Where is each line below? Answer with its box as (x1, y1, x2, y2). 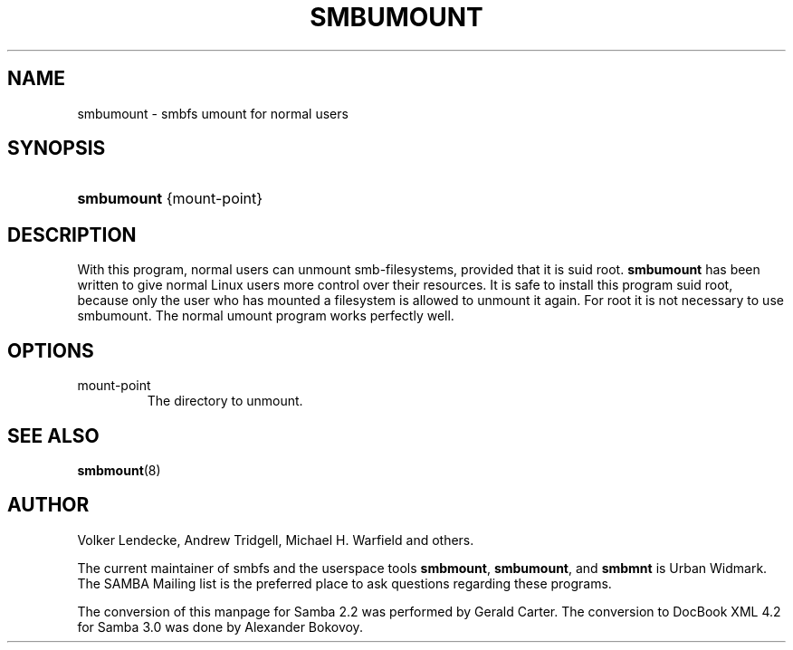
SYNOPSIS (7, 137, 106, 160)
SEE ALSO (7, 424, 100, 447)
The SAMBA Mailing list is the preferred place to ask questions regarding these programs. (77, 575, 612, 591)
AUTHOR (7, 493, 90, 517)
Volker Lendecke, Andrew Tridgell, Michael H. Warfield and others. (77, 531, 474, 548)
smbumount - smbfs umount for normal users (77, 105, 349, 121)
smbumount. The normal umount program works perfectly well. (77, 308, 454, 324)
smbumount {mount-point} (77, 189, 263, 208)
